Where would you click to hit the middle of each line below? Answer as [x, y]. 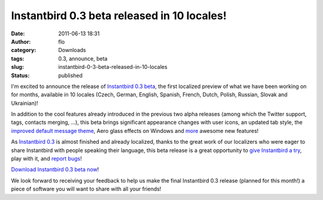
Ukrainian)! [25, 103]
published [71, 75]
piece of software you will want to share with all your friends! [86, 189]
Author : [21, 41]
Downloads [72, 50]
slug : [17, 67]
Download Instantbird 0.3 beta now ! [55, 169]
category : [24, 50]
